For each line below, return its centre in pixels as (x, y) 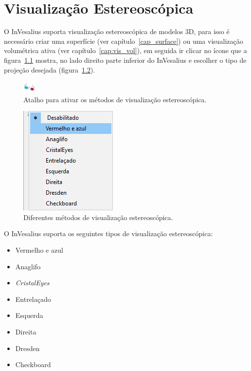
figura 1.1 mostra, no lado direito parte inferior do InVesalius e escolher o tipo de (125, 60)
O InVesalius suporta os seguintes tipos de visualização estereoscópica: (108, 233)
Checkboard (33, 364)
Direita (26, 332)
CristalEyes (32, 283)
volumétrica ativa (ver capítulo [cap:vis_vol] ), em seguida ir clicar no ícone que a (125, 50)
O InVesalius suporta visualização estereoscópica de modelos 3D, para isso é (117, 31)
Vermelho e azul (39, 250)
